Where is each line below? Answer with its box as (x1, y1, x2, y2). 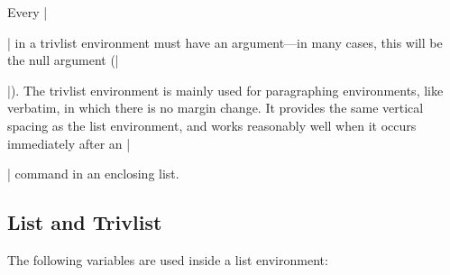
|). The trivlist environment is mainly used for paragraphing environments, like (7, 80, 444, 99)
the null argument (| (7, 50, 119, 69)
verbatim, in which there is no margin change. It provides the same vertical (7, 98, 424, 117)
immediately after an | (7, 133, 131, 152)
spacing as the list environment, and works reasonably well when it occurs (7, 115, 417, 134)
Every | (7, 3, 48, 21)
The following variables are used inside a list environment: (7, 250, 328, 269)
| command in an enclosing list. (7, 164, 179, 183)
